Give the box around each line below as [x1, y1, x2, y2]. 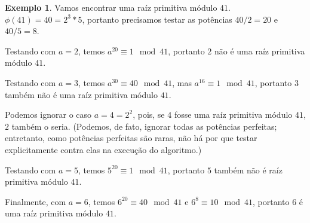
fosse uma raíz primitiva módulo [174, 108, 293, 121]
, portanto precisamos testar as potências [82, 13, 232, 25]
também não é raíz [214, 163, 283, 176]
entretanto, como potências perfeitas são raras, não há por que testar [5, 132, 257, 144]
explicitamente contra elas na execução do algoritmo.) [5, 143, 202, 155]
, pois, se [133, 108, 165, 121]
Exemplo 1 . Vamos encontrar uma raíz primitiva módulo [5, 1, 217, 13]
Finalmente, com [5, 195, 66, 207]
